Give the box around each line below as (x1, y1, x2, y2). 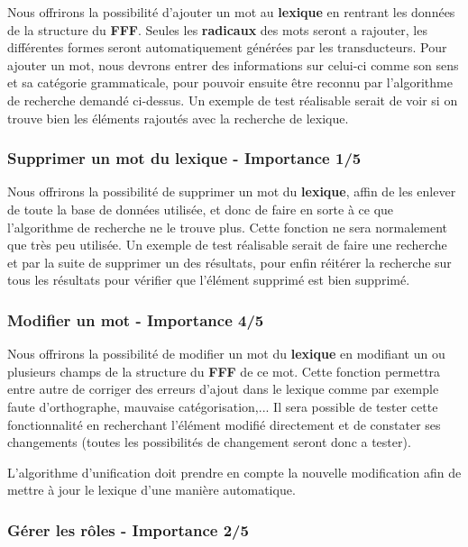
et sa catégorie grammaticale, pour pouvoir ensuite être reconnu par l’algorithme (7, 73, 453, 92)
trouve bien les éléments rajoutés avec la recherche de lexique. (7, 108, 349, 127)
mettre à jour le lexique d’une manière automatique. (7, 480, 296, 499)
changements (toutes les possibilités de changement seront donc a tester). (7, 433, 411, 451)
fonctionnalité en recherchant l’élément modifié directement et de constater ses (7, 415, 441, 433)
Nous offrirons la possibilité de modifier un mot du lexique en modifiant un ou (7, 344, 445, 363)
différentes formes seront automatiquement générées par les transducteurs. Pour (7, 38, 447, 57)
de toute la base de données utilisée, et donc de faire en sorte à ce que (7, 199, 394, 218)
